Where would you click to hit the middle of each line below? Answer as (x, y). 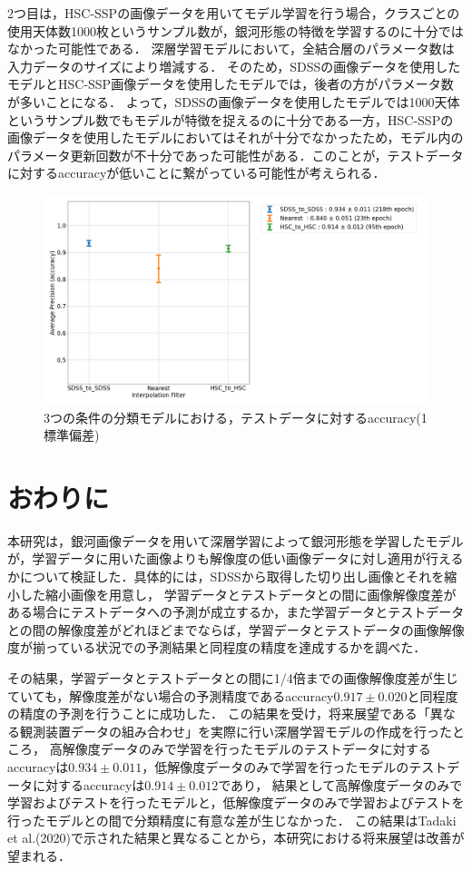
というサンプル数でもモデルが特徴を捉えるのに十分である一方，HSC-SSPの (231, 119)
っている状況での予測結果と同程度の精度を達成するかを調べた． (236, 647)
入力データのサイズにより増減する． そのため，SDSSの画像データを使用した (234, 66)
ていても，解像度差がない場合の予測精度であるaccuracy (171, 695)
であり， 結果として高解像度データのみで (340, 784)
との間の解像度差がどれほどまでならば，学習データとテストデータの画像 (223, 629)
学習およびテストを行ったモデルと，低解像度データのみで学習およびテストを (236, 802)
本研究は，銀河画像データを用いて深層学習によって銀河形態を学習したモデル (236, 540)
